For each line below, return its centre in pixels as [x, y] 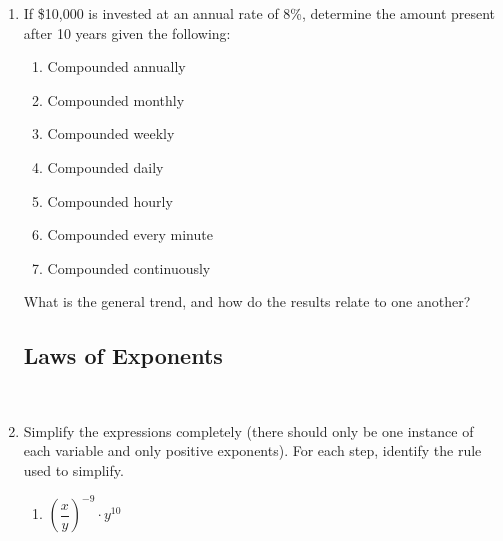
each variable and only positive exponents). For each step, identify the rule [252, 450]
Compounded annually [116, 66]
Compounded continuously [129, 267]
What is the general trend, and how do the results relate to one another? [247, 301]
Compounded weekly [111, 133]
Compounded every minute [130, 234]
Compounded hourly [110, 200]
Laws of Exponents [123, 355]
